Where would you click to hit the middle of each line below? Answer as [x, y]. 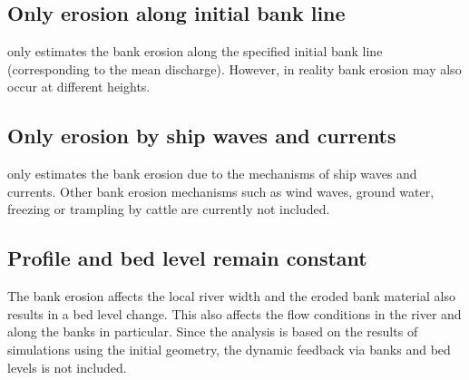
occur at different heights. [79, 87]
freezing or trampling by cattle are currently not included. [169, 209]
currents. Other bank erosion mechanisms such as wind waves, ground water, [221, 191]
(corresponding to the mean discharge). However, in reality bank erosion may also [234, 68]
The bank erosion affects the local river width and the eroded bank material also [231, 296]
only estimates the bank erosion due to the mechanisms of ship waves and [212, 174]
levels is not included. [67, 367]
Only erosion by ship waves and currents [202, 136]
